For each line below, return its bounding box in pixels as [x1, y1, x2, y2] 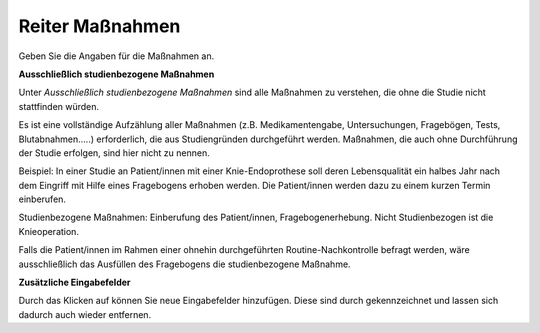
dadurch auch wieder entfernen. [18, 308, 152, 320]
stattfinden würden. [18, 100, 100, 112]
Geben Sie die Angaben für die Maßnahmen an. [18, 50, 215, 62]
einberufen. [18, 193, 67, 205]
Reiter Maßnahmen [18, 15, 181, 37]
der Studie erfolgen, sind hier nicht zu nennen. [18, 146, 210, 159]
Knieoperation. [18, 225, 80, 237]
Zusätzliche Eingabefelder [18, 276, 131, 289]
